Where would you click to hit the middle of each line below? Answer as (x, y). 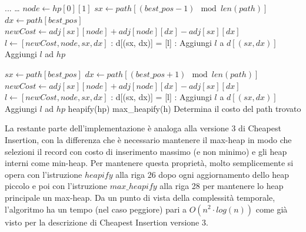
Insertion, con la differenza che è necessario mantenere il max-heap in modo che (148, 139)
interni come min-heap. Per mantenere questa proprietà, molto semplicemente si (149, 163)
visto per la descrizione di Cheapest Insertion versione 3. (107, 222)
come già (272, 209)
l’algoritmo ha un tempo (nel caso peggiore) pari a (96, 209)
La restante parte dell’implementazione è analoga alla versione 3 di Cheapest (143, 128)
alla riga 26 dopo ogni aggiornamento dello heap (202, 174)
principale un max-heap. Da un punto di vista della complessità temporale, (140, 197)
